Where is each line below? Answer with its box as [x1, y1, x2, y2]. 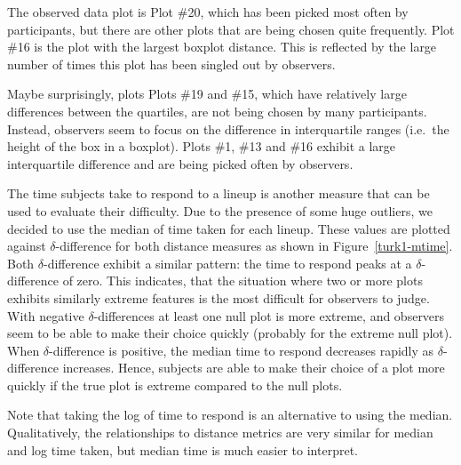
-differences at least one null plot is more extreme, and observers [93, 306, 445, 325]
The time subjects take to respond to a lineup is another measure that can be [7, 184, 430, 203]
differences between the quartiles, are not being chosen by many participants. [7, 101, 427, 120]
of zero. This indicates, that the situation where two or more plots [62, 271, 423, 290]
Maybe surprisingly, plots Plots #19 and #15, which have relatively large [7, 84, 407, 103]
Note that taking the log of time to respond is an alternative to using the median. [7, 405, 453, 424]
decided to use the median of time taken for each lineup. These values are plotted [7, 219, 450, 237]
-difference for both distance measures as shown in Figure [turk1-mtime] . [55, 237, 453, 255]
